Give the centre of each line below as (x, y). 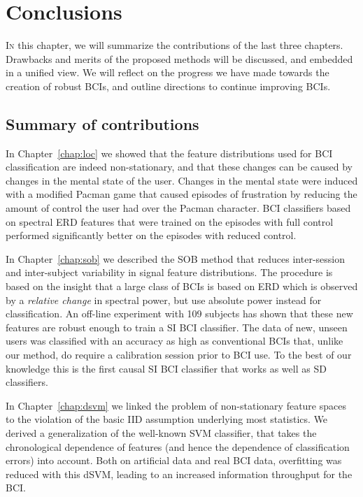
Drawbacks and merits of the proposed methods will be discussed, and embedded (179, 58)
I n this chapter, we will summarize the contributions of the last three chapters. (175, 45)
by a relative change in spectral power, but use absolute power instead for (164, 300)
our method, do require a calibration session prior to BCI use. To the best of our (179, 355)
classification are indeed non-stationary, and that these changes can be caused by (179, 167)
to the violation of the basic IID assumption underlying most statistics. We (167, 419)
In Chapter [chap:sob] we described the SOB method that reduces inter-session (175, 258)
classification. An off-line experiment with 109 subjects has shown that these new (179, 314)
